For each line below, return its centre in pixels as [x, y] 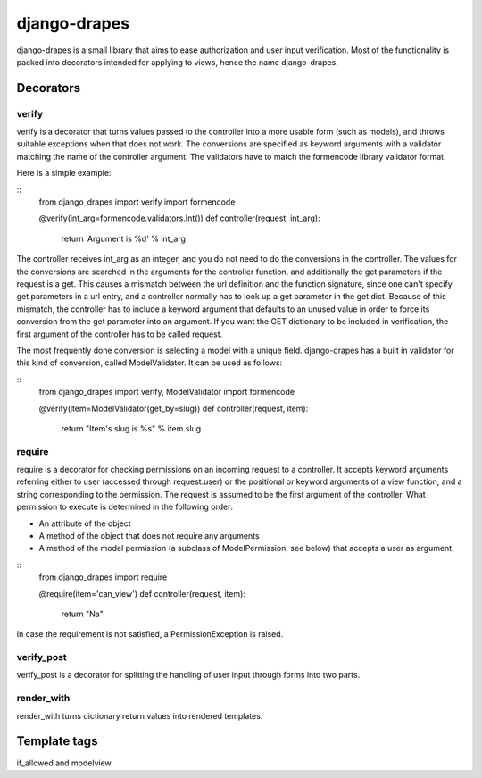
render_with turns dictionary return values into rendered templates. [140, 715]
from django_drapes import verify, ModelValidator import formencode [166, 392]
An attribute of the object [85, 523]
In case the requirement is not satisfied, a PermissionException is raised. [150, 634]
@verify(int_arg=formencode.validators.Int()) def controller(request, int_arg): [179, 218]
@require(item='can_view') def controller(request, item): [142, 593]
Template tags [57, 741]
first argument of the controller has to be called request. [120, 334]
